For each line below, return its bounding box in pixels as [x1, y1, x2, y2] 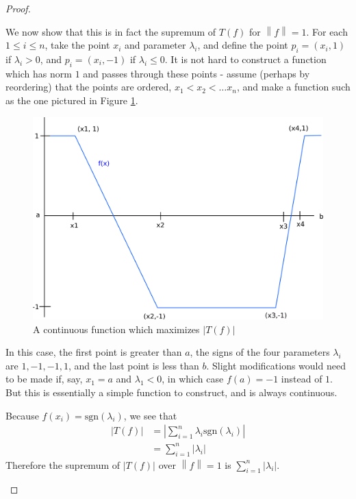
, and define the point [197, 38, 288, 52]
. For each [306, 24, 348, 38]
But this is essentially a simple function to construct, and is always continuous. [5, 385, 338, 400]
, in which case [162, 372, 224, 386]
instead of [281, 372, 322, 386]
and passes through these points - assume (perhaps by [83, 66, 310, 80]
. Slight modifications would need [206, 358, 346, 372]
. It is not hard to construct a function [164, 51, 327, 66]
